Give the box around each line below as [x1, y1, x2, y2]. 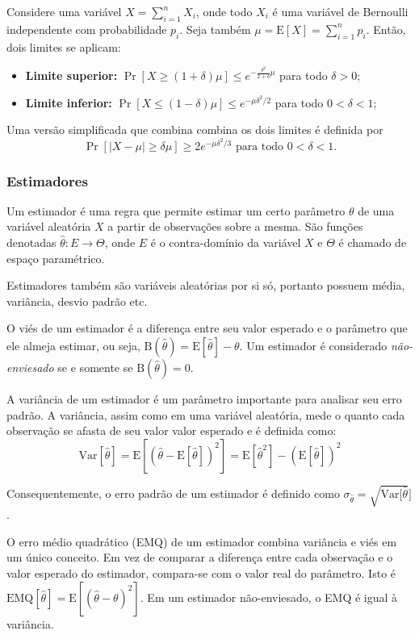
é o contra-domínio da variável [150, 234, 301, 250]
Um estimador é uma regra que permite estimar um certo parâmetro [6, 202, 346, 219]
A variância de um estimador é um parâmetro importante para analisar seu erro [6, 390, 402, 407]
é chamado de [338, 234, 407, 250]
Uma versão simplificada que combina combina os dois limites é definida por [6, 121, 383, 138]
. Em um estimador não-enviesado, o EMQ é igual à [140, 588, 398, 605]
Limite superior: [25, 67, 118, 84]
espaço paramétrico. [6, 249, 105, 266]
